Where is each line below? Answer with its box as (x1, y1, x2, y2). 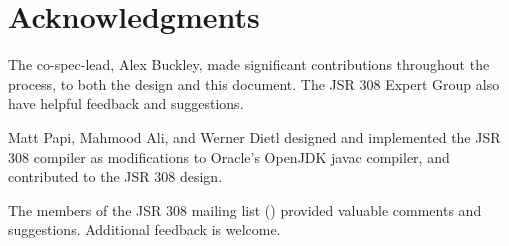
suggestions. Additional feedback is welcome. (8, 219, 281, 240)
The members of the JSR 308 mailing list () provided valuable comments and (8, 199, 482, 220)
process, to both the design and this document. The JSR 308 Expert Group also (8, 73, 500, 94)
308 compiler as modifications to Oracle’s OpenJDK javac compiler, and (8, 146, 450, 167)
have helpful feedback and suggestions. (8, 93, 244, 114)
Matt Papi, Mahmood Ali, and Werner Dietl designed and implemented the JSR (8, 126, 501, 147)
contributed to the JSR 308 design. (8, 166, 223, 187)
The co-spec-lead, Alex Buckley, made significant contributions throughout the (8, 54, 490, 75)
